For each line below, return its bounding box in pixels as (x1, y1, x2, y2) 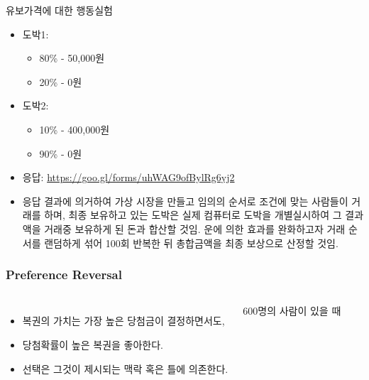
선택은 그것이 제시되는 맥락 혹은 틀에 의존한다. (22, 361, 228, 376)
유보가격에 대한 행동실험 (6, 3, 114, 17)
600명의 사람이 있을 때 (243, 303, 341, 318)
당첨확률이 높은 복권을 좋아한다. (22, 337, 163, 352)
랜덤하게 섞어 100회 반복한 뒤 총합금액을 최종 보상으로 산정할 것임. (44, 235, 338, 250)
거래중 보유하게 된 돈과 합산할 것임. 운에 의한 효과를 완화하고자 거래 (44, 221, 346, 236)
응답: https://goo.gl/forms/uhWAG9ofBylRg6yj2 (22, 170, 235, 185)
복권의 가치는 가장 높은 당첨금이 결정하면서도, (22, 313, 225, 328)
